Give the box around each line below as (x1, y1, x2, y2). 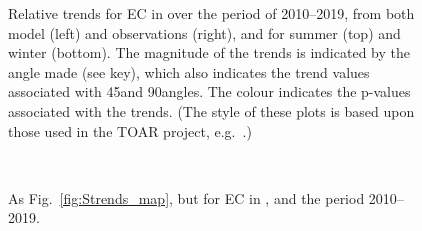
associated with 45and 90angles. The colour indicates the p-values (8, 81, 411, 102)
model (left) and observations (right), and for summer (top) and (8, 22, 401, 43)
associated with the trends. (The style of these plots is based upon (8, 100, 415, 121)
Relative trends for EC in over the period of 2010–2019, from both (8, 3, 415, 23)
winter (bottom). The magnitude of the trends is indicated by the (8, 42, 410, 63)
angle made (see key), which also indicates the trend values (8, 61, 370, 82)
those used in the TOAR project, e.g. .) (8, 120, 252, 141)
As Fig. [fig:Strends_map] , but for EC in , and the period (8, 187, 365, 208)
